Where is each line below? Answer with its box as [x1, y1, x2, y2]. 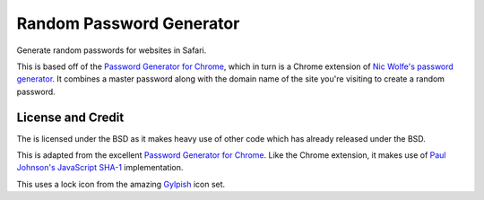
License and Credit [16, 109, 125, 125]
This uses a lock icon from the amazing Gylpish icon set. [16, 178, 226, 189]
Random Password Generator [16, 13, 240, 33]
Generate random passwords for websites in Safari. [16, 45, 207, 56]
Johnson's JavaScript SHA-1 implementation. [16, 162, 184, 173]
